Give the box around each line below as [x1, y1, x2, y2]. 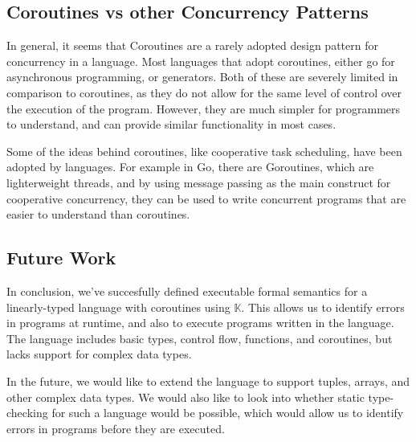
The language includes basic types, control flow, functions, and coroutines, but [6, 329, 393, 346]
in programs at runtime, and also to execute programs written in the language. [6, 314, 394, 331]
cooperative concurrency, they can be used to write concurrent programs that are [6, 190, 406, 207]
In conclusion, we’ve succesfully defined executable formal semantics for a [6, 282, 368, 299]
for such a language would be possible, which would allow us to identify [51, 404, 404, 421]
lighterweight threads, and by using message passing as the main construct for [6, 174, 391, 190]
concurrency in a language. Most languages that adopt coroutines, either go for [6, 52, 395, 69]
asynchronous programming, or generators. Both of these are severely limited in [6, 68, 398, 85]
